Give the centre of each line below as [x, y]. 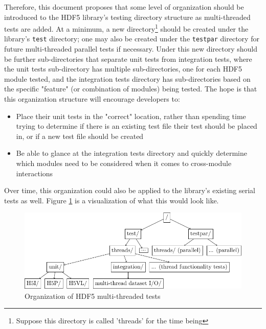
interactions [35, 173]
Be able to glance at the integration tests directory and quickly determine [132, 153]
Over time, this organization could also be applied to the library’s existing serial [130, 190]
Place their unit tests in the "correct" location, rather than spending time [131, 116]
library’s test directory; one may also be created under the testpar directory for [132, 39]
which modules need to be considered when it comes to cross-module [124, 163]
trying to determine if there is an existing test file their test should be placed [137, 126]
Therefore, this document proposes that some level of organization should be [124, 7]
